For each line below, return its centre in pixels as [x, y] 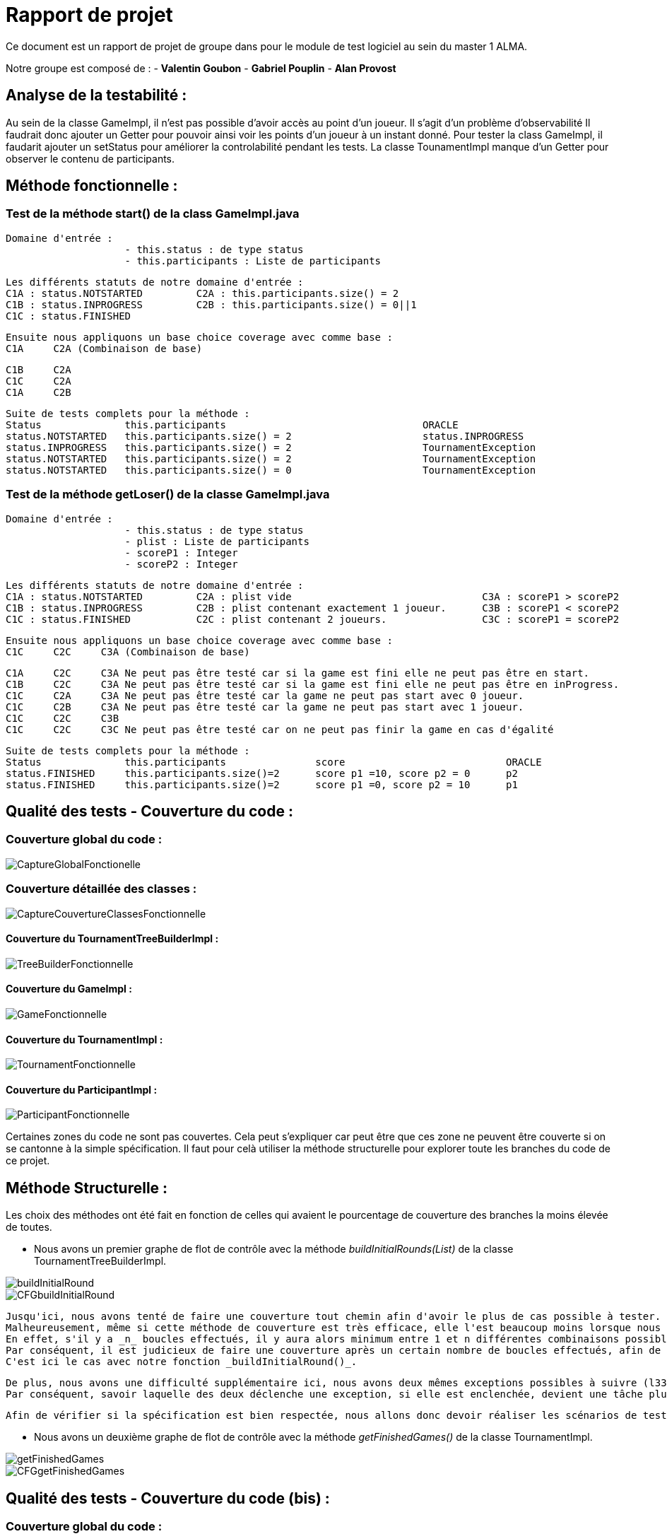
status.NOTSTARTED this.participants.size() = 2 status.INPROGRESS [265, 436]
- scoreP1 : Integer [181, 552]
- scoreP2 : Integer [181, 564]
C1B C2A [39, 369]
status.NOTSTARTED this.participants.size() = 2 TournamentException [271, 458]
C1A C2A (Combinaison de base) [104, 348]
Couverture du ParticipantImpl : [82, 1089]
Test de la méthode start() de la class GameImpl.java [153, 214]
